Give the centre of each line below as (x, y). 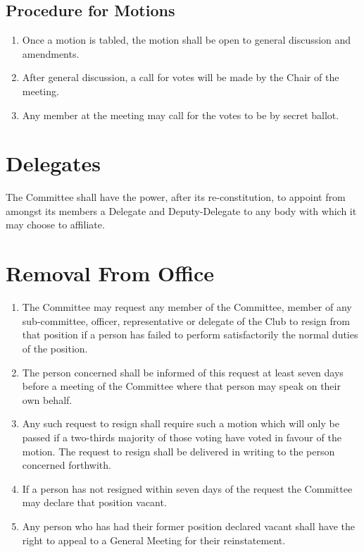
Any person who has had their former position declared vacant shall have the (189, 526)
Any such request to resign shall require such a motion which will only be (181, 423)
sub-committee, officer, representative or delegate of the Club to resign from (186, 320)
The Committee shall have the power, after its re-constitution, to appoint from (176, 197)
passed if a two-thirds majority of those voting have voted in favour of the (182, 437)
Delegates (53, 163)
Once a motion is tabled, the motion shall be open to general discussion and (187, 40)
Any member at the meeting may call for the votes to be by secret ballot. (181, 115)
